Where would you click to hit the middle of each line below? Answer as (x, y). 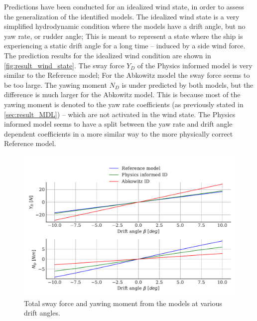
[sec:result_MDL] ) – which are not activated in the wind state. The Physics (120, 114)
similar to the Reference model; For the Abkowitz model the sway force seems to (127, 75)
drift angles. (42, 313)
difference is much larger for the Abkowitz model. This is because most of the (122, 94)
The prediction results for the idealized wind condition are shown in (108, 55)
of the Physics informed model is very (195, 65)
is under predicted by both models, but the (188, 84)
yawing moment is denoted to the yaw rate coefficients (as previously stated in (124, 104)
